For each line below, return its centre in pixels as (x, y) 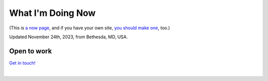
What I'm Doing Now (52, 13)
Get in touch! (22, 63)
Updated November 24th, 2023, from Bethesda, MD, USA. (68, 37)
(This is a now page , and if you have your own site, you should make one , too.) (90, 28)
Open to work (31, 51)
